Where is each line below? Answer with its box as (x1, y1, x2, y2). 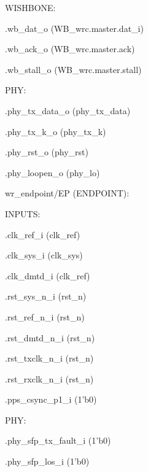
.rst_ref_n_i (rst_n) (5, 310, 85, 323)
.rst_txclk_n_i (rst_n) (5, 352, 94, 365)
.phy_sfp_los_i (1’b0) (5, 455, 90, 468)
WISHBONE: (5, 1, 56, 14)
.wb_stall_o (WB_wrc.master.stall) (5, 63, 142, 75)
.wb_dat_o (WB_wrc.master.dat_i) (5, 21, 144, 34)
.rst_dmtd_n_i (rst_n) (5, 331, 95, 344)
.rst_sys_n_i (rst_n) (5, 290, 87, 303)
